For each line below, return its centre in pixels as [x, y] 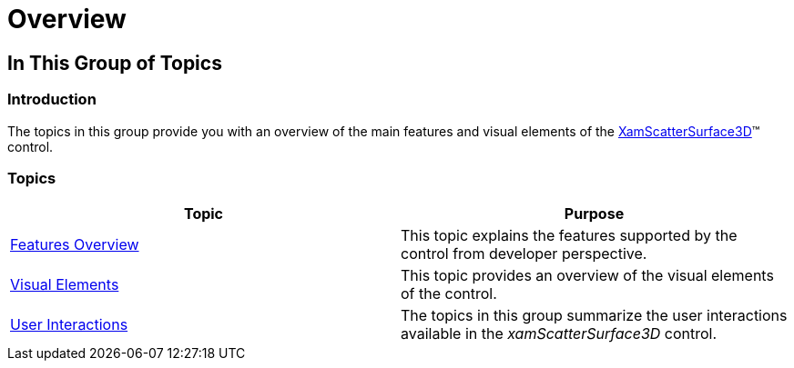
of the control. [449, 294]
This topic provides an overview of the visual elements [587, 276]
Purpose [594, 214]
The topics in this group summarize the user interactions [594, 316]
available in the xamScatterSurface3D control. [559, 334]
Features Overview [75, 245]
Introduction [52, 99]
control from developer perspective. [524, 254]
